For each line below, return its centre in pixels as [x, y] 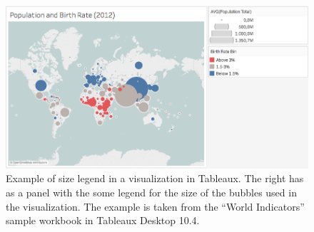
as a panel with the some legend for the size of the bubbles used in [151, 193]
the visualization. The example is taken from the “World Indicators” [155, 206]
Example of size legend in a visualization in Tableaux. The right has [155, 178]
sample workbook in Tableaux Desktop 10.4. [103, 220]
